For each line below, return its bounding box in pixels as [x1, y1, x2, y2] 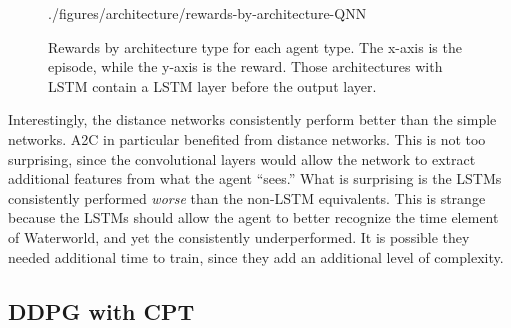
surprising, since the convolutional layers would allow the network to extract [8, 148, 476, 169]
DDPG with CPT [8, 295, 195, 326]
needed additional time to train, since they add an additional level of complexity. [8, 246, 504, 267]
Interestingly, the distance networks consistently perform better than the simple [8, 109, 497, 130]
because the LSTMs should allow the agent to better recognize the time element [8, 207, 499, 228]
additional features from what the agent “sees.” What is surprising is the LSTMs [8, 168, 502, 189]
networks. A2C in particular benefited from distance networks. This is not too [8, 128, 486, 149]
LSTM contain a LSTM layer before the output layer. [48, 75, 377, 96]
